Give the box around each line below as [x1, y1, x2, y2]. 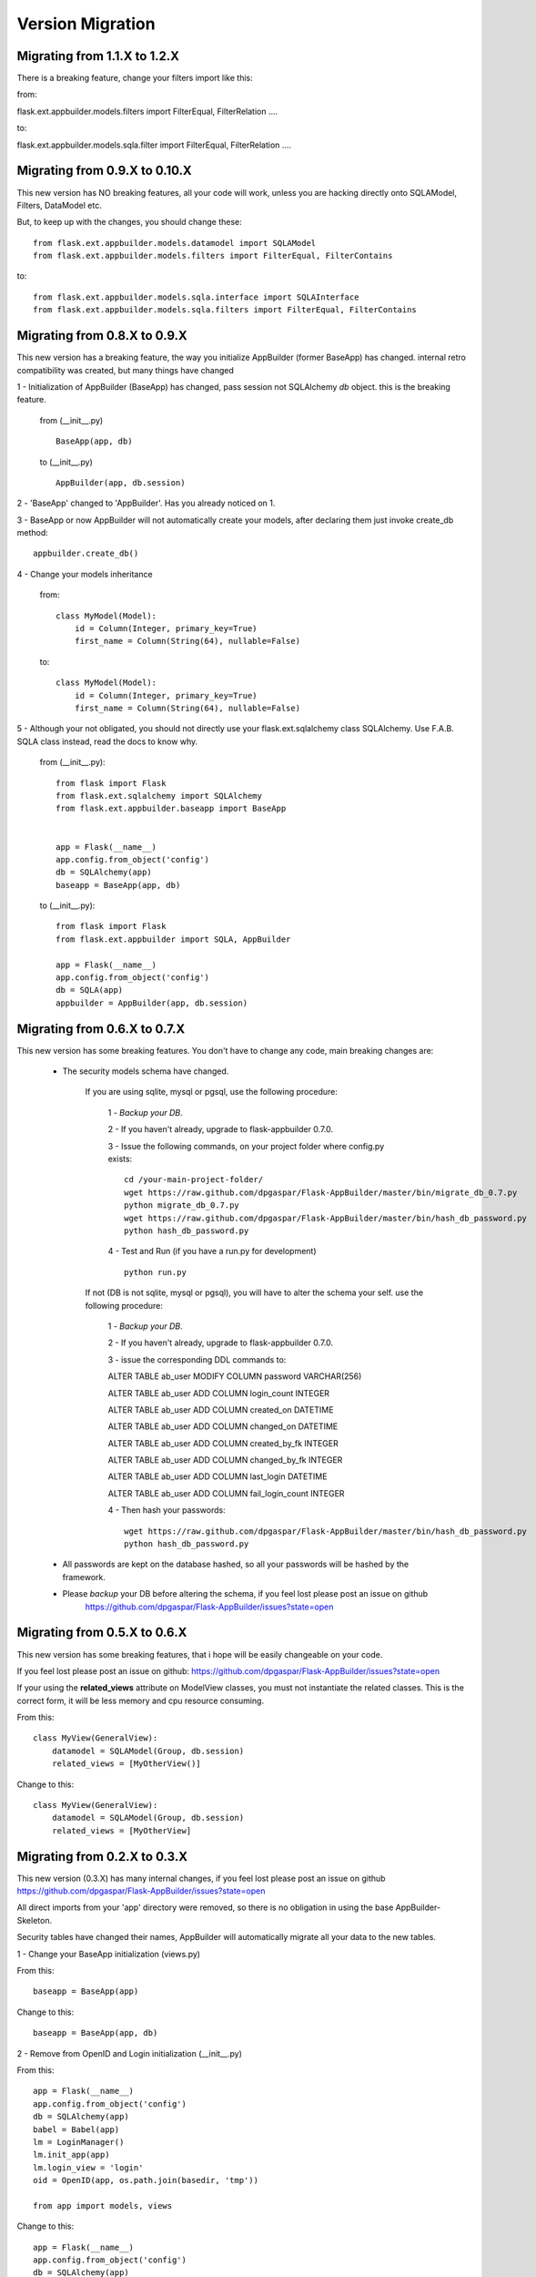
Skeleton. [16, 1915, 53, 1925]
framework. [62, 1571, 106, 1582]
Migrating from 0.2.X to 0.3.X [16, 1849, 188, 1864]
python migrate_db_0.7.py [124, 1200, 240, 1210]
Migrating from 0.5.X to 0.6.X [16, 1625, 187, 1640]
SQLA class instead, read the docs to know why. [16, 736, 198, 747]
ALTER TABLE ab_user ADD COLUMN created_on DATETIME [107, 1404, 334, 1415]
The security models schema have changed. [62, 1066, 229, 1077]
